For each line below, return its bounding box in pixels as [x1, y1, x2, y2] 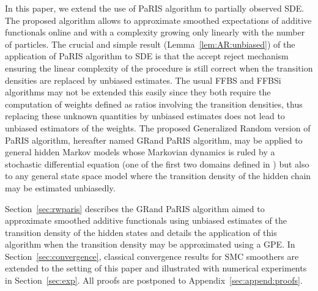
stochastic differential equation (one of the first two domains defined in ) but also [5, 157, 309, 170]
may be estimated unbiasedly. [5, 181, 116, 194]
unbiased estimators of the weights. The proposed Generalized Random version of [5, 121, 311, 134]
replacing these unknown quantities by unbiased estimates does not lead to [5, 109, 285, 122]
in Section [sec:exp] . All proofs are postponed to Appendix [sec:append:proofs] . [5, 274, 303, 287]
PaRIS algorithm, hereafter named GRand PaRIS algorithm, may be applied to [5, 133, 303, 146]
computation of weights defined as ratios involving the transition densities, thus [5, 97, 303, 110]
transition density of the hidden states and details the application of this [5, 226, 277, 238]
